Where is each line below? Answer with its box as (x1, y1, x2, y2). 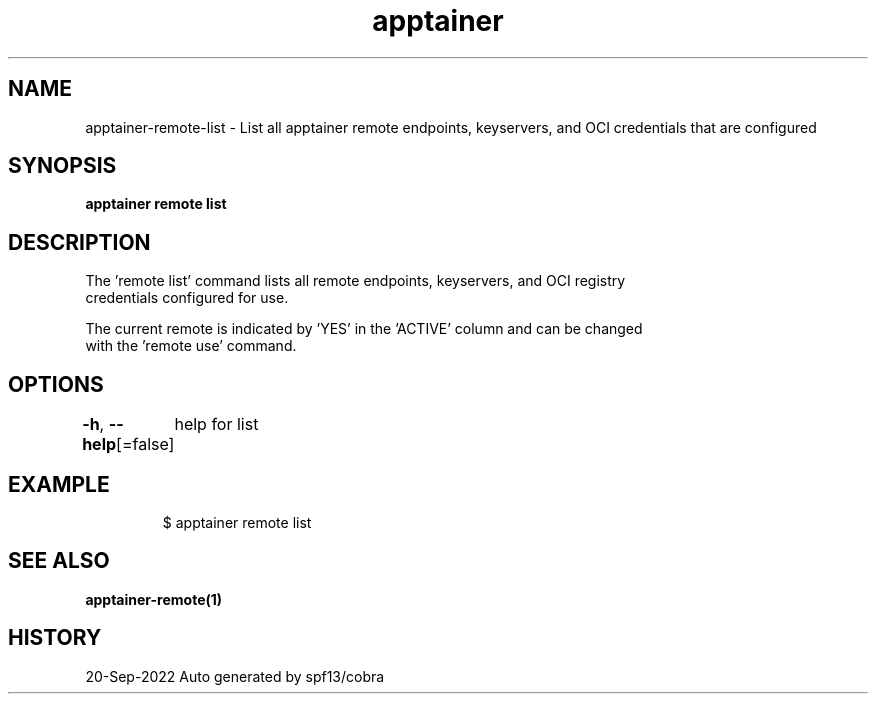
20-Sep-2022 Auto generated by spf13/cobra (85, 667, 385, 685)
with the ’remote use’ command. (85, 337, 297, 355)
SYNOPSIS (8, 153, 117, 179)
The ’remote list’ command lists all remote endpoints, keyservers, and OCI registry (85, 272, 626, 290)
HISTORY (8, 625, 102, 651)
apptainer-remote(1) (85, 590, 223, 608)
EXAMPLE (8, 471, 110, 497)
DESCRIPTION (8, 229, 151, 255)
